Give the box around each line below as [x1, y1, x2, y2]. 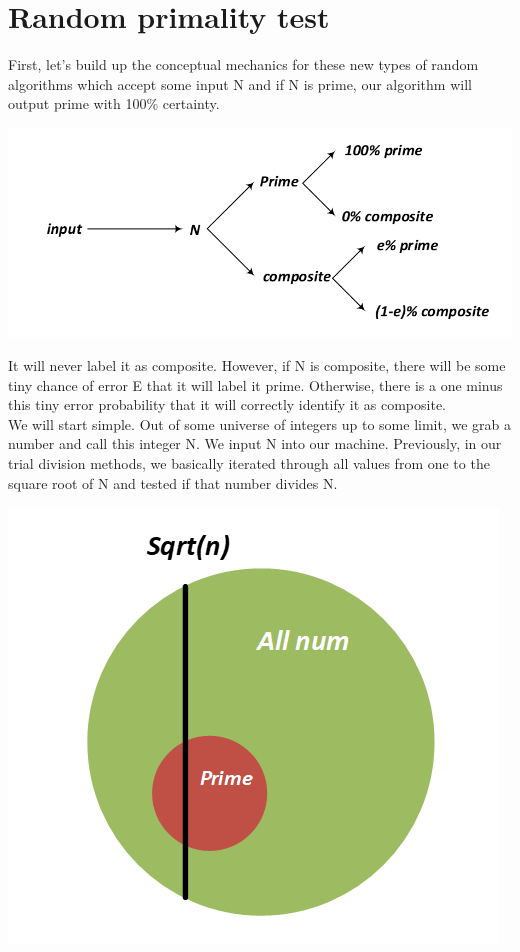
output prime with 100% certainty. [8, 93, 220, 114]
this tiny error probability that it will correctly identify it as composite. [8, 394, 447, 415]
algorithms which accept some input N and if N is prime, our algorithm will [8, 73, 472, 94]
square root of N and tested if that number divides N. [8, 472, 338, 493]
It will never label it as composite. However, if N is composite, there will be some [8, 355, 506, 376]
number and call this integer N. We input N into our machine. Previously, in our [8, 433, 502, 454]
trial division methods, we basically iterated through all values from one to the [8, 453, 490, 474]
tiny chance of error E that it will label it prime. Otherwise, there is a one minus [8, 374, 503, 395]
